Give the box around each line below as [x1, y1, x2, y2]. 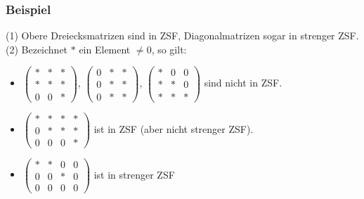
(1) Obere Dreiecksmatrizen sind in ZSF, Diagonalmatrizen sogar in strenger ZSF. [6, 28, 359, 43]
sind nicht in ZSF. [204, 75, 282, 90]
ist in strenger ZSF [93, 167, 175, 181]
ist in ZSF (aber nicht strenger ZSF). [93, 121, 254, 136]
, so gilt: [151, 41, 187, 56]
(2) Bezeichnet [6, 41, 68, 56]
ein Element [79, 41, 131, 56]
